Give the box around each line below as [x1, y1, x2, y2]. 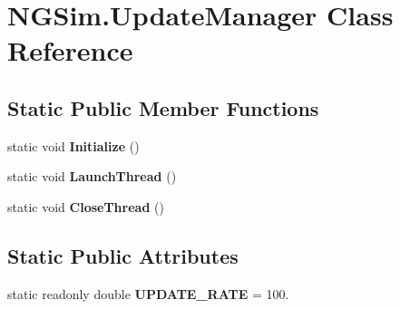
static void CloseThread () [7, 197, 164, 216]
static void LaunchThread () [7, 167, 177, 186]
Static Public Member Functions [7, 93, 319, 121]
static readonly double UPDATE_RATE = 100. [7, 284, 289, 303]
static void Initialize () [7, 136, 140, 155]
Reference [7, 32, 133, 69]
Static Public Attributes [7, 241, 239, 269]
